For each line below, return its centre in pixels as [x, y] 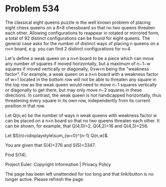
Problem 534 [32, 9]
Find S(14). [16, 155]
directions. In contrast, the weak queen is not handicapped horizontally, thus [83, 95]
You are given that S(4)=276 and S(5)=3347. [50, 145]
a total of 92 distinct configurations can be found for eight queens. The [78, 38]
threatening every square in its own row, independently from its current [78, 100]
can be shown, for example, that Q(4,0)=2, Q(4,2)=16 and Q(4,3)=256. [77, 126]
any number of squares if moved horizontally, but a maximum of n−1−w [78, 63]
